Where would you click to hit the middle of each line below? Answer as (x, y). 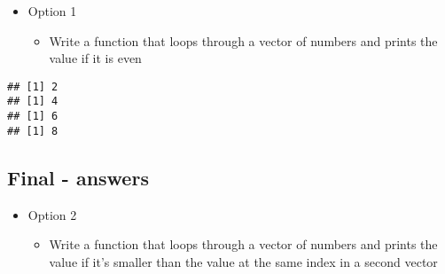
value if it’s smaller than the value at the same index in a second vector (243, 261)
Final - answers (78, 177)
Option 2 (52, 214)
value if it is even (95, 58)
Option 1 (52, 11)
